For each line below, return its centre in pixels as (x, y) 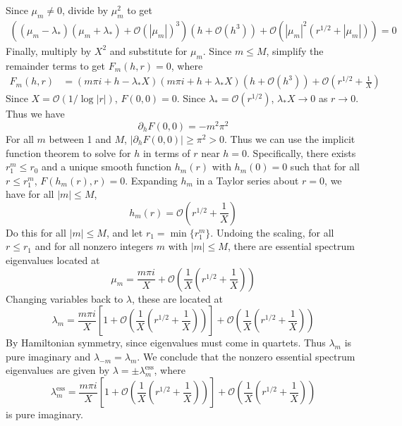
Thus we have (35, 114)
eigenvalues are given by (58, 370)
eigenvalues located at (53, 260)
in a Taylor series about (248, 180)
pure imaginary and (48, 356)
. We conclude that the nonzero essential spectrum (246, 356)
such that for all (325, 167)
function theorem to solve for (68, 152)
